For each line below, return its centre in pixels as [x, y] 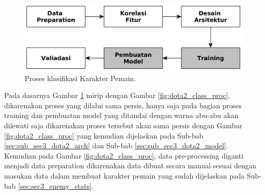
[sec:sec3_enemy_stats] [55, 186]
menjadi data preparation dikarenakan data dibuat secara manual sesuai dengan [130, 165]
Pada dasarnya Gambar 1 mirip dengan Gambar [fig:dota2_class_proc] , [117, 95]
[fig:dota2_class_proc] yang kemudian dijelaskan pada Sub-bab [104, 135]
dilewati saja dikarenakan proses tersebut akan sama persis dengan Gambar [123, 125]
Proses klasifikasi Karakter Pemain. [80, 78]
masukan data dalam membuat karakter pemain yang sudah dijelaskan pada [124, 175]
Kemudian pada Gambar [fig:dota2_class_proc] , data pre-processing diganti [124, 155]
